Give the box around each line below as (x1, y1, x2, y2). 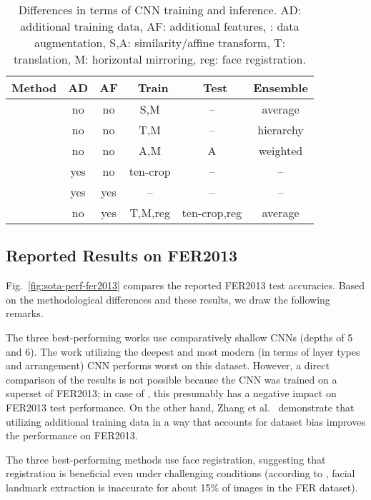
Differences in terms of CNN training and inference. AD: (18, 1, 302, 18)
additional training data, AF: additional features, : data (20, 18, 300, 34)
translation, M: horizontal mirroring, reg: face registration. (13, 51, 306, 67)
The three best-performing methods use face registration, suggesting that (6, 451, 326, 466)
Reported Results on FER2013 (6, 244, 238, 266)
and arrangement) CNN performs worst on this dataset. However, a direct (6, 358, 330, 373)
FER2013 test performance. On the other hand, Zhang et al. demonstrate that (6, 399, 355, 414)
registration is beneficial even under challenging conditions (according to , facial (6, 466, 355, 481)
